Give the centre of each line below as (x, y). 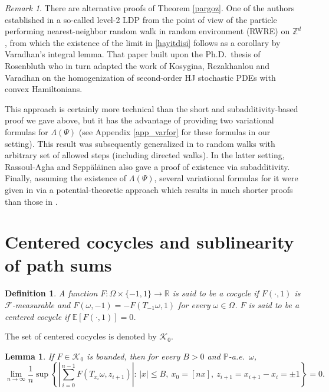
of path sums (58, 265)
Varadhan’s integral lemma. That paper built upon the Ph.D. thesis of (133, 54)
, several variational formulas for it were (226, 178)
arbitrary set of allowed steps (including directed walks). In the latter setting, (145, 155)
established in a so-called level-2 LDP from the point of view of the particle (141, 19)
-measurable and (41, 305)
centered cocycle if (37, 316)
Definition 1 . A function (51, 293)
